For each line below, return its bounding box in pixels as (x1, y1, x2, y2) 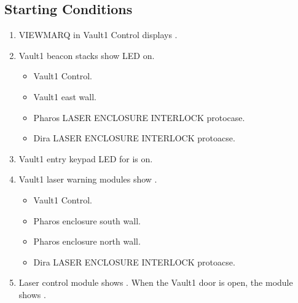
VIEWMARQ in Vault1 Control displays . (18, 28, 178, 41)
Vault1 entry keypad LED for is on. (18, 152, 153, 165)
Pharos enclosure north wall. (33, 235, 141, 248)
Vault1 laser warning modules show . (18, 173, 157, 186)
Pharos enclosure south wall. (33, 214, 141, 227)
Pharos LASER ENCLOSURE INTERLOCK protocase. (33, 111, 245, 124)
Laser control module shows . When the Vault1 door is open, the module (18, 276, 293, 289)
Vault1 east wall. (33, 90, 96, 103)
